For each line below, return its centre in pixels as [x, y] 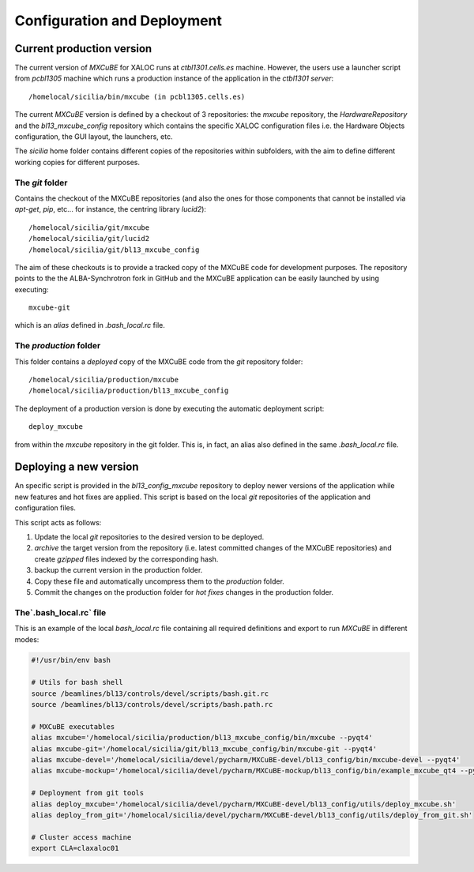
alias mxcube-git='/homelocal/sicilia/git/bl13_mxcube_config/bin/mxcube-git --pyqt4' [204, 749]
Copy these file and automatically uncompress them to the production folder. [159, 581]
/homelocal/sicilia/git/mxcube [89, 227]
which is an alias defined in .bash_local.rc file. [90, 325]
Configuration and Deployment [118, 21]
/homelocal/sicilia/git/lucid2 [89, 239]
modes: [27, 639]
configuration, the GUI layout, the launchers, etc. [94, 137]
